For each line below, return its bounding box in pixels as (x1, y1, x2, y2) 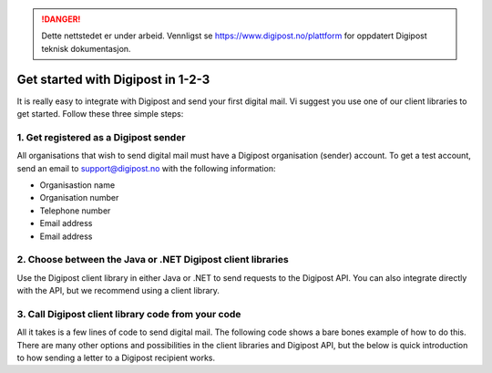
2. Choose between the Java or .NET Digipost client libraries (16, 254, 289, 266)
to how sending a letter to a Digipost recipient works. (16, 352, 216, 364)
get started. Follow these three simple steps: (16, 109, 184, 119)
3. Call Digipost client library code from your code (16, 307, 241, 320)
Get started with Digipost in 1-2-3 (16, 71, 210, 87)
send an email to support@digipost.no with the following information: (16, 162, 276, 173)
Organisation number (39, 192, 119, 203)
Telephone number (39, 205, 111, 216)
